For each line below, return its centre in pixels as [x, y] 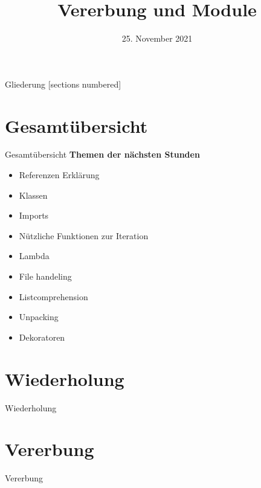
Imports [34, 215]
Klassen [33, 195]
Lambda [34, 256]
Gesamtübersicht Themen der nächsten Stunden [102, 154]
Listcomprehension [53, 296]
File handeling [45, 276]
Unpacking [39, 317]
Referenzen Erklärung [59, 175]
